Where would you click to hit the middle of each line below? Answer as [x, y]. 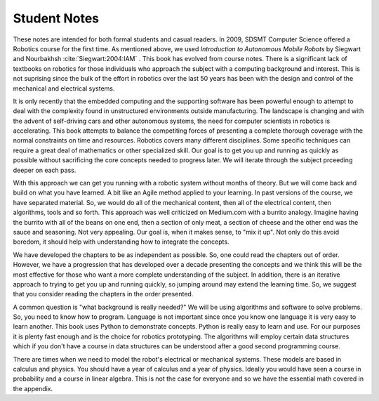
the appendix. [33, 388]
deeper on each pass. [45, 170]
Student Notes [56, 18]
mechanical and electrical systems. [64, 88]
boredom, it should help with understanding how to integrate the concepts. [121, 242]
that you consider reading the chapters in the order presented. [103, 294]
